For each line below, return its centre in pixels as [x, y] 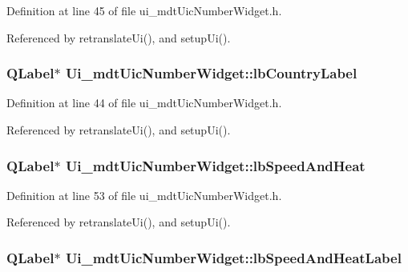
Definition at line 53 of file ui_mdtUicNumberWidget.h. [144, 195]
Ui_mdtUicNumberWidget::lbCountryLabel [211, 73]
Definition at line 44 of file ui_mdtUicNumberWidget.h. [144, 103]
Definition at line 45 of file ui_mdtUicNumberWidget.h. [144, 10]
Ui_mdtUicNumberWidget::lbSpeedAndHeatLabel [233, 257]
